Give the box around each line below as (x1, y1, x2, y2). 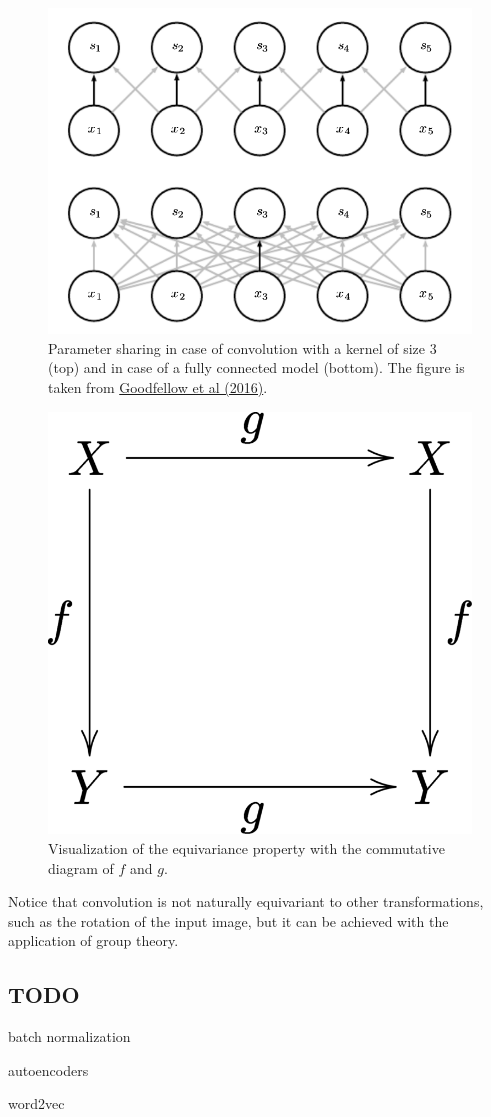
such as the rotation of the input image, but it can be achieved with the (8, 910, 449, 931)
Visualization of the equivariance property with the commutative (48, 838, 445, 858)
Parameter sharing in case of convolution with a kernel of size (48, 337, 426, 358)
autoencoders (8, 1059, 89, 1080)
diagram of (48, 857, 114, 878)
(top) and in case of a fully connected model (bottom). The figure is (48, 357, 465, 378)
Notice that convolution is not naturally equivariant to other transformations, (8, 891, 484, 912)
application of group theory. (8, 930, 179, 951)
